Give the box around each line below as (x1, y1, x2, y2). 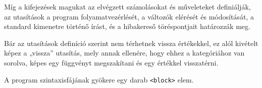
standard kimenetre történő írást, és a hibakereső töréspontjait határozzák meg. (4, 21, 250, 31)
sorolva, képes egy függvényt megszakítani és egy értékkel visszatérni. (4, 57, 219, 67)
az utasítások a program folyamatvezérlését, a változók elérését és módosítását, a (4, 11, 254, 21)
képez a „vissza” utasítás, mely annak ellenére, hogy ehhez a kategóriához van (4, 47, 245, 58)
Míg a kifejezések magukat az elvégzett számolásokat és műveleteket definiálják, (4, 1, 251, 11)
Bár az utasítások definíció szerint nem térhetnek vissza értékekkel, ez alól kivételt (4, 37, 258, 48)
